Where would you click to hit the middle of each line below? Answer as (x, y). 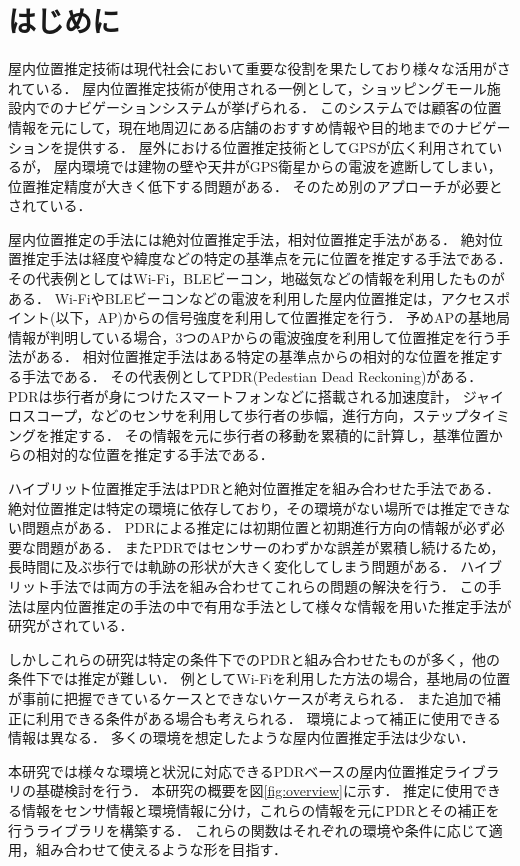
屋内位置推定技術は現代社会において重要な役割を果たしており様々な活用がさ (259, 68)
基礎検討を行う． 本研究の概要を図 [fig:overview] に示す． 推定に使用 (254, 790)
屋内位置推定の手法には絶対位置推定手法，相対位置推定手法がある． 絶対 (248, 238)
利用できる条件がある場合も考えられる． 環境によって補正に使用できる (268, 717)
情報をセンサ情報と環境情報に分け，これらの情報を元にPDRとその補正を (260, 809)
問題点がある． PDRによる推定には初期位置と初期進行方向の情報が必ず (256, 527)
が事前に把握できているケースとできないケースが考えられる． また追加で (247, 697)
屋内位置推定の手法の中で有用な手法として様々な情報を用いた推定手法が (273, 605)
